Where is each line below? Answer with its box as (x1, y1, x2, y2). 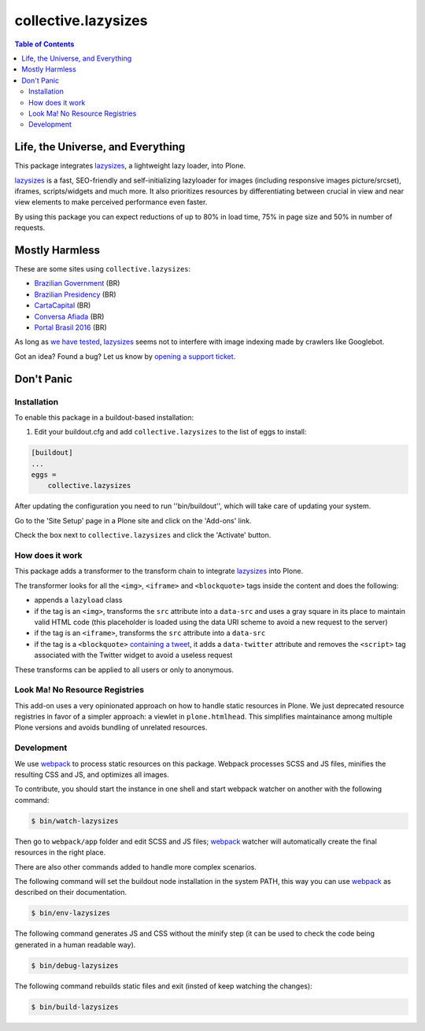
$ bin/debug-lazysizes (31, 961, 119, 970)
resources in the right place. (14, 848, 106, 857)
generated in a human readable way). (14, 940, 136, 949)
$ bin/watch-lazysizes (31, 816, 119, 826)
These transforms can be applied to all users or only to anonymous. (14, 665, 234, 674)
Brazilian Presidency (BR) (34, 290, 117, 299)
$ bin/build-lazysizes (31, 1002, 119, 1011)
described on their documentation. (14, 888, 128, 897)
